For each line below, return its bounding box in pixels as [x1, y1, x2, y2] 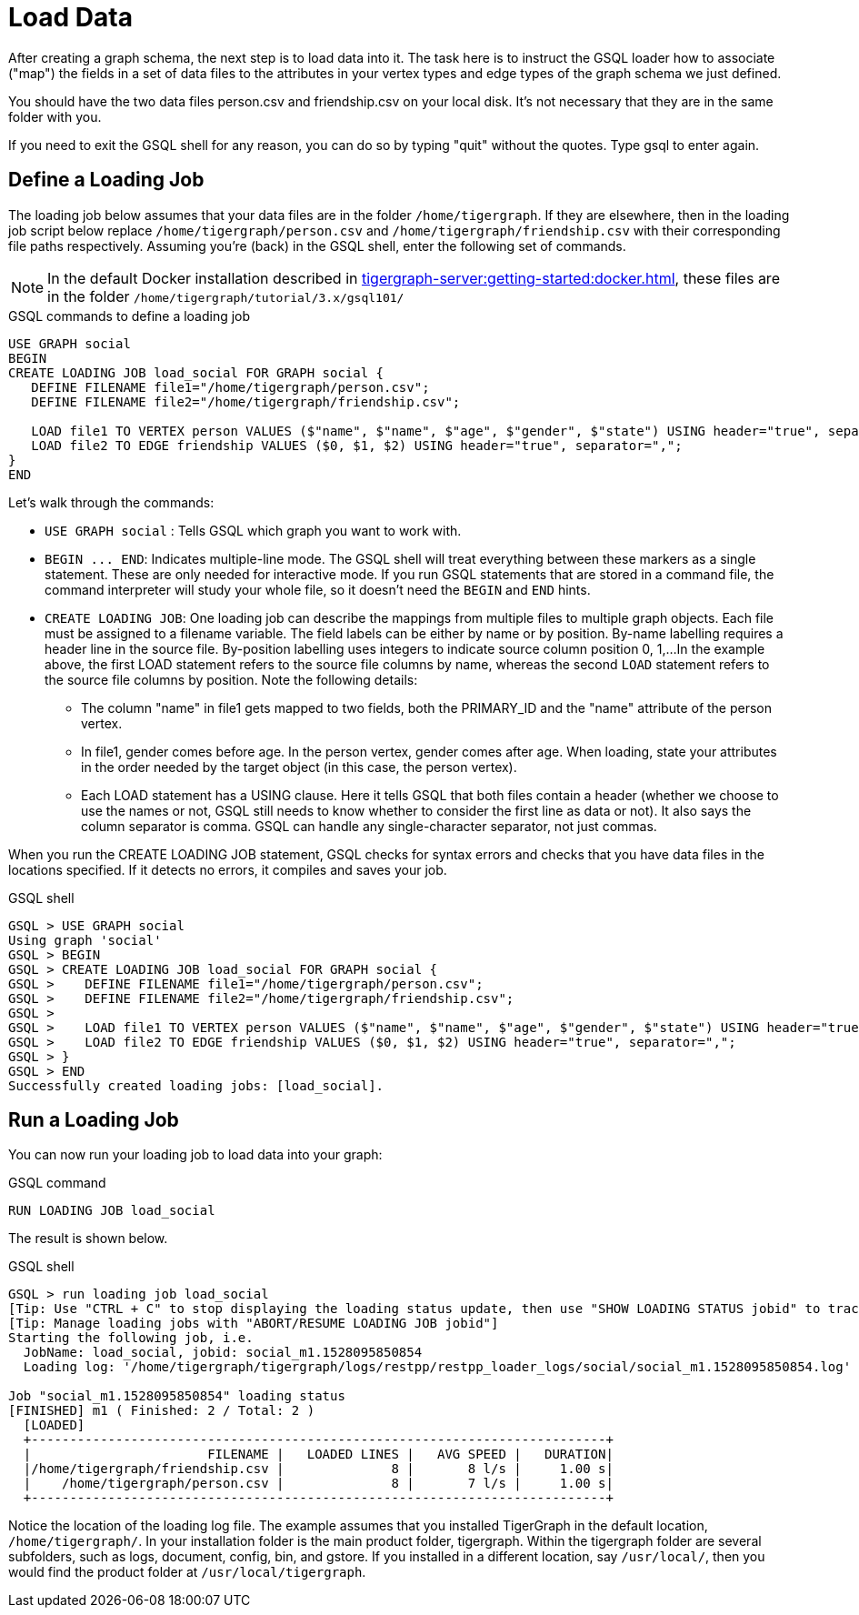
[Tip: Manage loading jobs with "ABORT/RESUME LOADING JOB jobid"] [8, 1316, 499, 1331]
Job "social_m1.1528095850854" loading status [8, 1389, 345, 1404]
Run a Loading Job [8, 1108, 179, 1132]
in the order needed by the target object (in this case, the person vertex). [81, 758, 517, 775]
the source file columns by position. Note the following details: [45, 671, 418, 687]
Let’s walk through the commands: [8, 494, 215, 510]
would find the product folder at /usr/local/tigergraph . [8, 1564, 366, 1580]
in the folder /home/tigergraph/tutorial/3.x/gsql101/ [47, 286, 405, 306]
